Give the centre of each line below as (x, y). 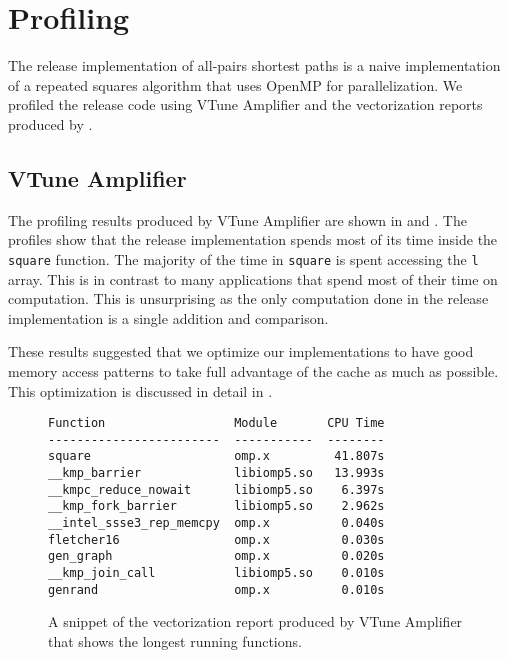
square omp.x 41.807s (216, 456)
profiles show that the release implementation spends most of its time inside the (253, 239)
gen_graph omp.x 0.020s (216, 556)
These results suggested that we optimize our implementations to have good (241, 351)
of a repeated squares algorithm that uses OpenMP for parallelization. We (235, 84)
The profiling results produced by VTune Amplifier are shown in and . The (237, 219)
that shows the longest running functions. (175, 640)
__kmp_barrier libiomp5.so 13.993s (216, 473)
